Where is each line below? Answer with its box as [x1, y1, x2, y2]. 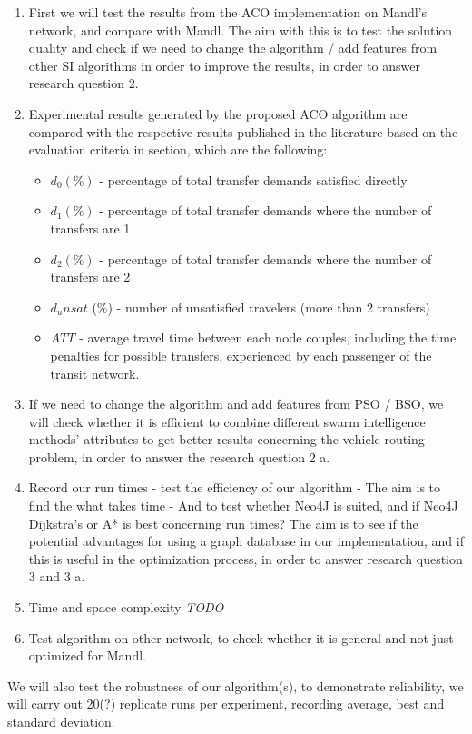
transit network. [50, 363, 140, 382]
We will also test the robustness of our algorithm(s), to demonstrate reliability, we [7, 676, 464, 695]
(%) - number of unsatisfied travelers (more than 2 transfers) [92, 297, 430, 316]
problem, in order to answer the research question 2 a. [28, 447, 330, 466]
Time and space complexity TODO [28, 598, 224, 617]
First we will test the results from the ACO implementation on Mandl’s [28, 3, 427, 21]
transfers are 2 [50, 267, 131, 286]
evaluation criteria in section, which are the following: [28, 140, 328, 159]
